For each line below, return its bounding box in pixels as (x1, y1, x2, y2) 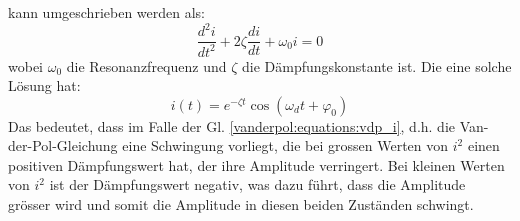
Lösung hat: (8, 75, 81, 96)
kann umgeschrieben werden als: (8, 2, 206, 22)
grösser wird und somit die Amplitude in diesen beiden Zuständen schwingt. (8, 194, 474, 215)
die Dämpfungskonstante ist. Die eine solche (241, 55, 512, 76)
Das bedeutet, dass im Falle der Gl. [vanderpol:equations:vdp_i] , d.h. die (8, 115, 456, 136)
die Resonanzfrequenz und (66, 55, 227, 76)
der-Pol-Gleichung (8, 135, 118, 156)
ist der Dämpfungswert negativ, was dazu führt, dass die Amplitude (49, 174, 466, 195)
